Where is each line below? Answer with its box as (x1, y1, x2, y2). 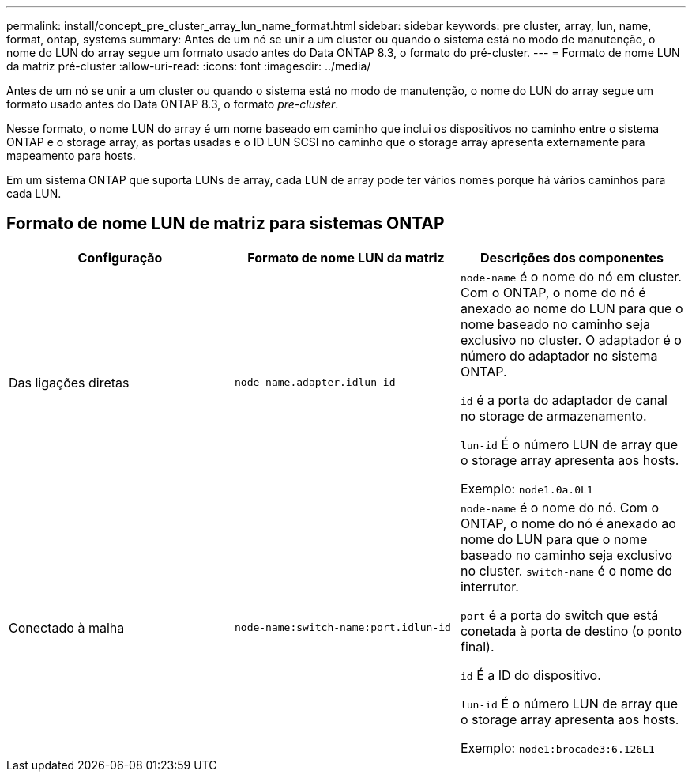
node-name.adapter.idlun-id (234, 376, 396, 389)
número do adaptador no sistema (460, 347, 658, 364)
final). (460, 638, 495, 655)
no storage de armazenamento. (460, 407, 647, 424)
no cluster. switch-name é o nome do (460, 562, 672, 579)
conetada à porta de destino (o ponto (460, 622, 683, 639)
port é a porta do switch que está (460, 606, 659, 623)
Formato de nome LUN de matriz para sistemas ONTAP (6, 213, 445, 234)
